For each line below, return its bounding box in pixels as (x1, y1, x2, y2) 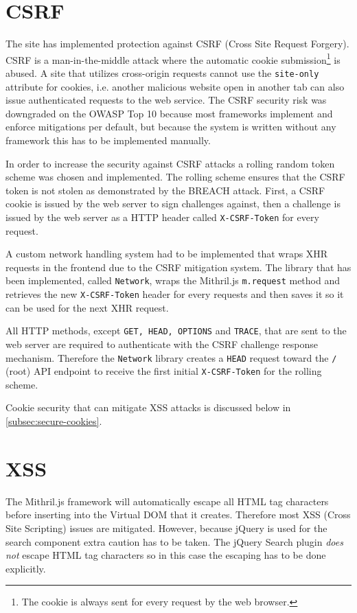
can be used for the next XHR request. (5, 300, 169, 314)
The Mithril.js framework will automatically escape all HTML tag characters (5, 494, 329, 508)
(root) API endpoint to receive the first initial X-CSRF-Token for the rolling (5, 364, 322, 378)
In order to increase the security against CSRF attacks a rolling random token (5, 156, 335, 170)
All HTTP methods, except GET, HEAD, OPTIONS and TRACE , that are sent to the (5, 323, 347, 338)
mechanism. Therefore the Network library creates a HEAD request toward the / (5, 350, 337, 365)
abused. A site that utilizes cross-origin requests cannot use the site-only (5, 65, 319, 80)
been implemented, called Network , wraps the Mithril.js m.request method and (5, 273, 340, 288)
